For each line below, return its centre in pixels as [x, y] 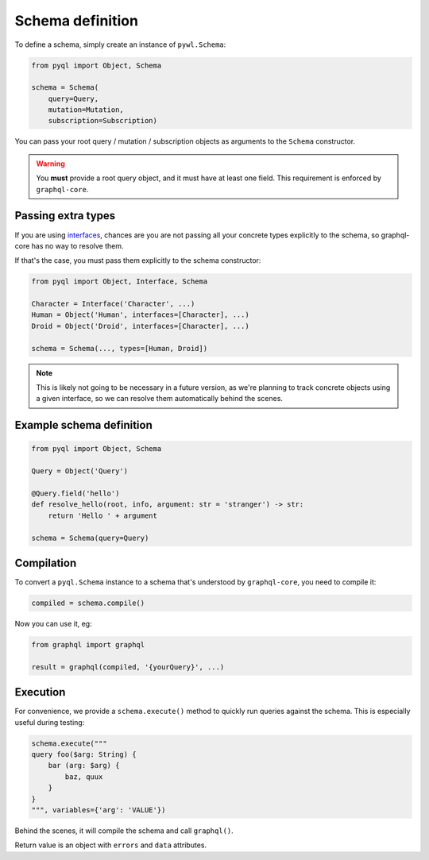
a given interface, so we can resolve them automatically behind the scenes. [160, 399]
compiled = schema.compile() [88, 603]
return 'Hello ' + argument [103, 515]
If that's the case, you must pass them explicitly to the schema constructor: [138, 260]
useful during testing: [50, 722]
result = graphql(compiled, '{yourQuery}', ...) [128, 667]
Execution [40, 692]
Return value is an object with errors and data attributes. [110, 845]
